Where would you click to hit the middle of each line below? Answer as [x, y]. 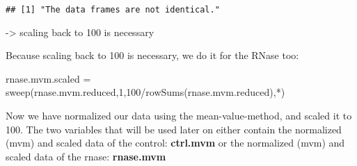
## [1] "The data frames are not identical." [113, 10]
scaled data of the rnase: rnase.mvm [86, 156]
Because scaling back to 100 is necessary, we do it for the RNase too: [152, 55]
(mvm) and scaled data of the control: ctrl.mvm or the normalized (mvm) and [175, 143]
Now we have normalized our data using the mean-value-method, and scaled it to [179, 116]
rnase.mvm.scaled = [48, 78]
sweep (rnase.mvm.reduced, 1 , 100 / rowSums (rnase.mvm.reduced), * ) [145, 92]
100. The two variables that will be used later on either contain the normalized [174, 129]
